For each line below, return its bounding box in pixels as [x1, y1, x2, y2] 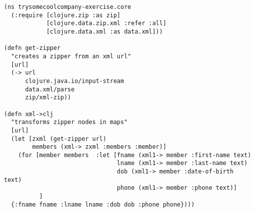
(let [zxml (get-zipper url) [11, 135, 107, 142]
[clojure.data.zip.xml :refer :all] [46, 20, 167, 27]
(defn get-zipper [4, 44, 61, 52]
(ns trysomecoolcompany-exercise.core [4, 3, 131, 10]
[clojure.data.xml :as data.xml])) [46, 28, 163, 35]
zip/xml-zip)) [25, 94, 72, 101]
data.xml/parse [25, 85, 75, 93]
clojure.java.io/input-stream [25, 77, 124, 85]
